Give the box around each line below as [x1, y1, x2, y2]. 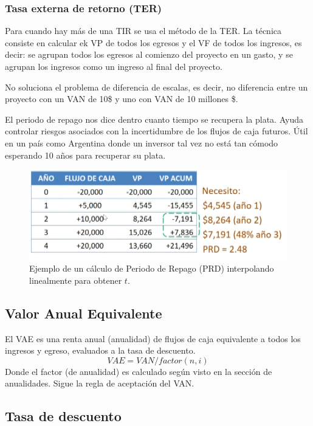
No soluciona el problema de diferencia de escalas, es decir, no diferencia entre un [5, 80, 308, 93]
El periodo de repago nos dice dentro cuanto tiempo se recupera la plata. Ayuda [5, 112, 303, 125]
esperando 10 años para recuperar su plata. [5, 148, 166, 161]
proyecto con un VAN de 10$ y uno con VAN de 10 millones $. [5, 92, 238, 105]
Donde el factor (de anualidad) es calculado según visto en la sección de [5, 365, 272, 377]
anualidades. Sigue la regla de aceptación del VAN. [5, 377, 194, 390]
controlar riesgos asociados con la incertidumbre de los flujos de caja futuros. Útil [5, 125, 308, 137]
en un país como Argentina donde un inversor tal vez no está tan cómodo [5, 136, 278, 149]
